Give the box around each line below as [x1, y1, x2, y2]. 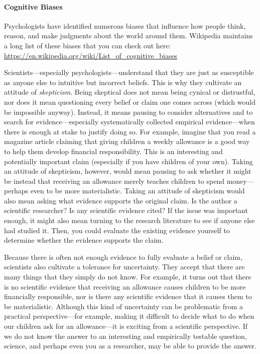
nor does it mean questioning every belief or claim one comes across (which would [4, 96, 255, 107]
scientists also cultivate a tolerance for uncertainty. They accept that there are [4, 261, 245, 272]
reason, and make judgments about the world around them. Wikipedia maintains [4, 30, 253, 41]
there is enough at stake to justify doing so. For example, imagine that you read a [4, 126, 256, 136]
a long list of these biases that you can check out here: [4, 40, 171, 50]
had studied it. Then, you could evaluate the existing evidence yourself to [4, 225, 230, 235]
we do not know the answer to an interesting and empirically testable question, [4, 330, 247, 341]
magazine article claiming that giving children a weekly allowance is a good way [4, 136, 250, 147]
